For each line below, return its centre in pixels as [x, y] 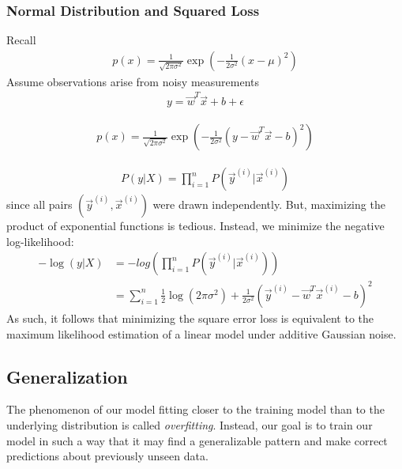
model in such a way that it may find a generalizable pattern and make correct [197, 440]
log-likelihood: [40, 241]
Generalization [67, 376]
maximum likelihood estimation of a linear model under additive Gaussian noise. [201, 333]
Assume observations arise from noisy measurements [133, 81]
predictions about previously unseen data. [107, 456]
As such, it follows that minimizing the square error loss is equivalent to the [190, 318]
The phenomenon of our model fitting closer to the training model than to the [195, 409]
